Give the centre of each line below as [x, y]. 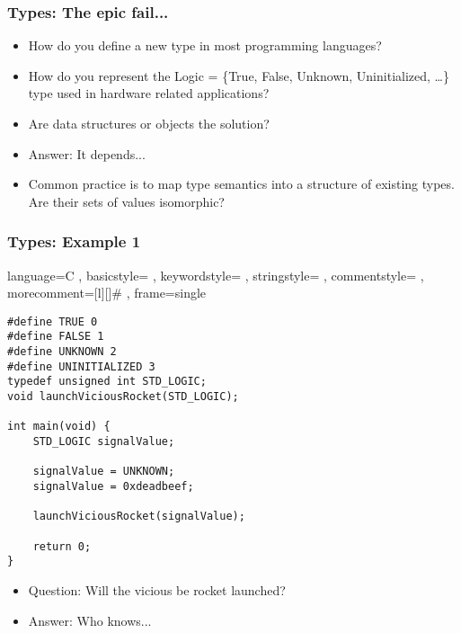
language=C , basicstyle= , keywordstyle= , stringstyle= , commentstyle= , [216, 275]
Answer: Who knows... [90, 620]
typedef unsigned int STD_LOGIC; [107, 382]
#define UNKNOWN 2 [62, 352]
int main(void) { [59, 427]
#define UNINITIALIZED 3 [81, 366]
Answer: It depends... [87, 153]
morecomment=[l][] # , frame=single [107, 293]
